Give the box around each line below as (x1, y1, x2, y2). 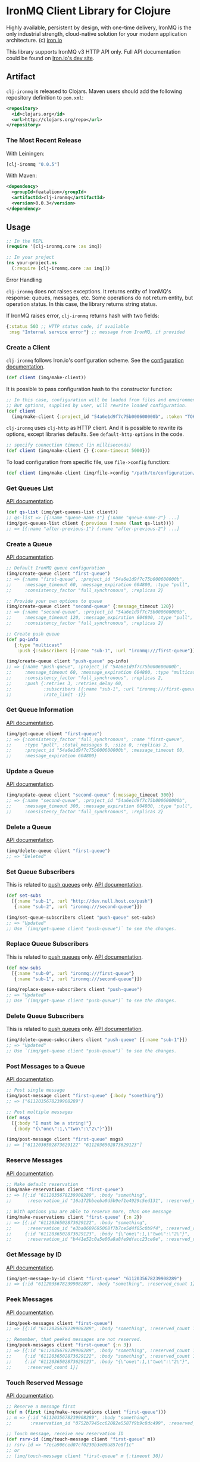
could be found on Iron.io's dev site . (6, 54, 95, 61)
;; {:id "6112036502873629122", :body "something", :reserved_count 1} (6, 1353, 198, 1359)
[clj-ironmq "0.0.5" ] (6, 161, 60, 168)
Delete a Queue (6, 823, 52, 831)
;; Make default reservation (6, 1181, 79, 1187)
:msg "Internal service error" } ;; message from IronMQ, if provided (8, 329, 185, 335)
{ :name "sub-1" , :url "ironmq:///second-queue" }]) (14, 976, 143, 982)
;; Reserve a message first (6, 1403, 76, 1410)
